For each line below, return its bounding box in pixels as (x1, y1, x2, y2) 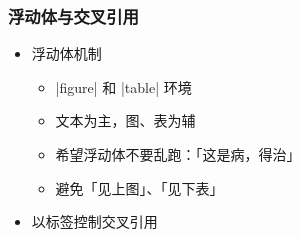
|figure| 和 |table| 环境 (55, 76, 192, 97)
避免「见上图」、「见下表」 (55, 177, 224, 198)
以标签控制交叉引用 (31, 211, 158, 232)
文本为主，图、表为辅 (55, 110, 196, 131)
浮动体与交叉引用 (8, 3, 139, 28)
